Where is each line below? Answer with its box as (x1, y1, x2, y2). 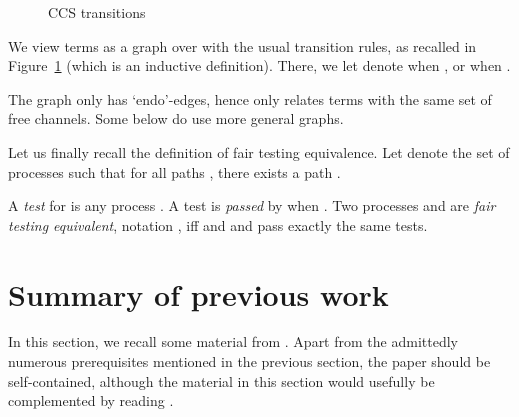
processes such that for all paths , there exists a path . (8, 161, 341, 182)
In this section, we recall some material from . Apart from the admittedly (8, 331, 458, 352)
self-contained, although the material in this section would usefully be (8, 370, 435, 391)
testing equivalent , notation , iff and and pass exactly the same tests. (8, 214, 428, 235)
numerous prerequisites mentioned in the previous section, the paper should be (8, 351, 491, 372)
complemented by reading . (8, 390, 174, 411)
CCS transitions (48, 2, 146, 22)
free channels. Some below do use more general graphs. (8, 108, 344, 129)
